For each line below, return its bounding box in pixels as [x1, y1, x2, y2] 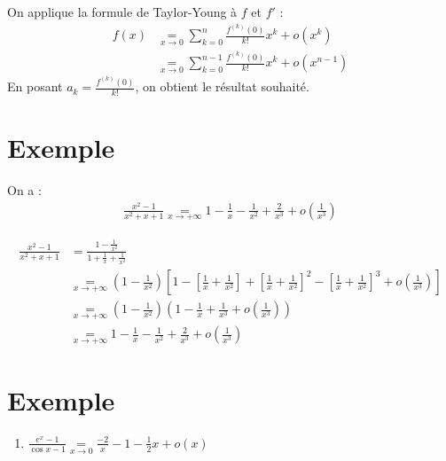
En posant [7, 77, 63, 96]
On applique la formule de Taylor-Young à [7, 3, 238, 20]
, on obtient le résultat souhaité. [135, 77, 309, 96]
